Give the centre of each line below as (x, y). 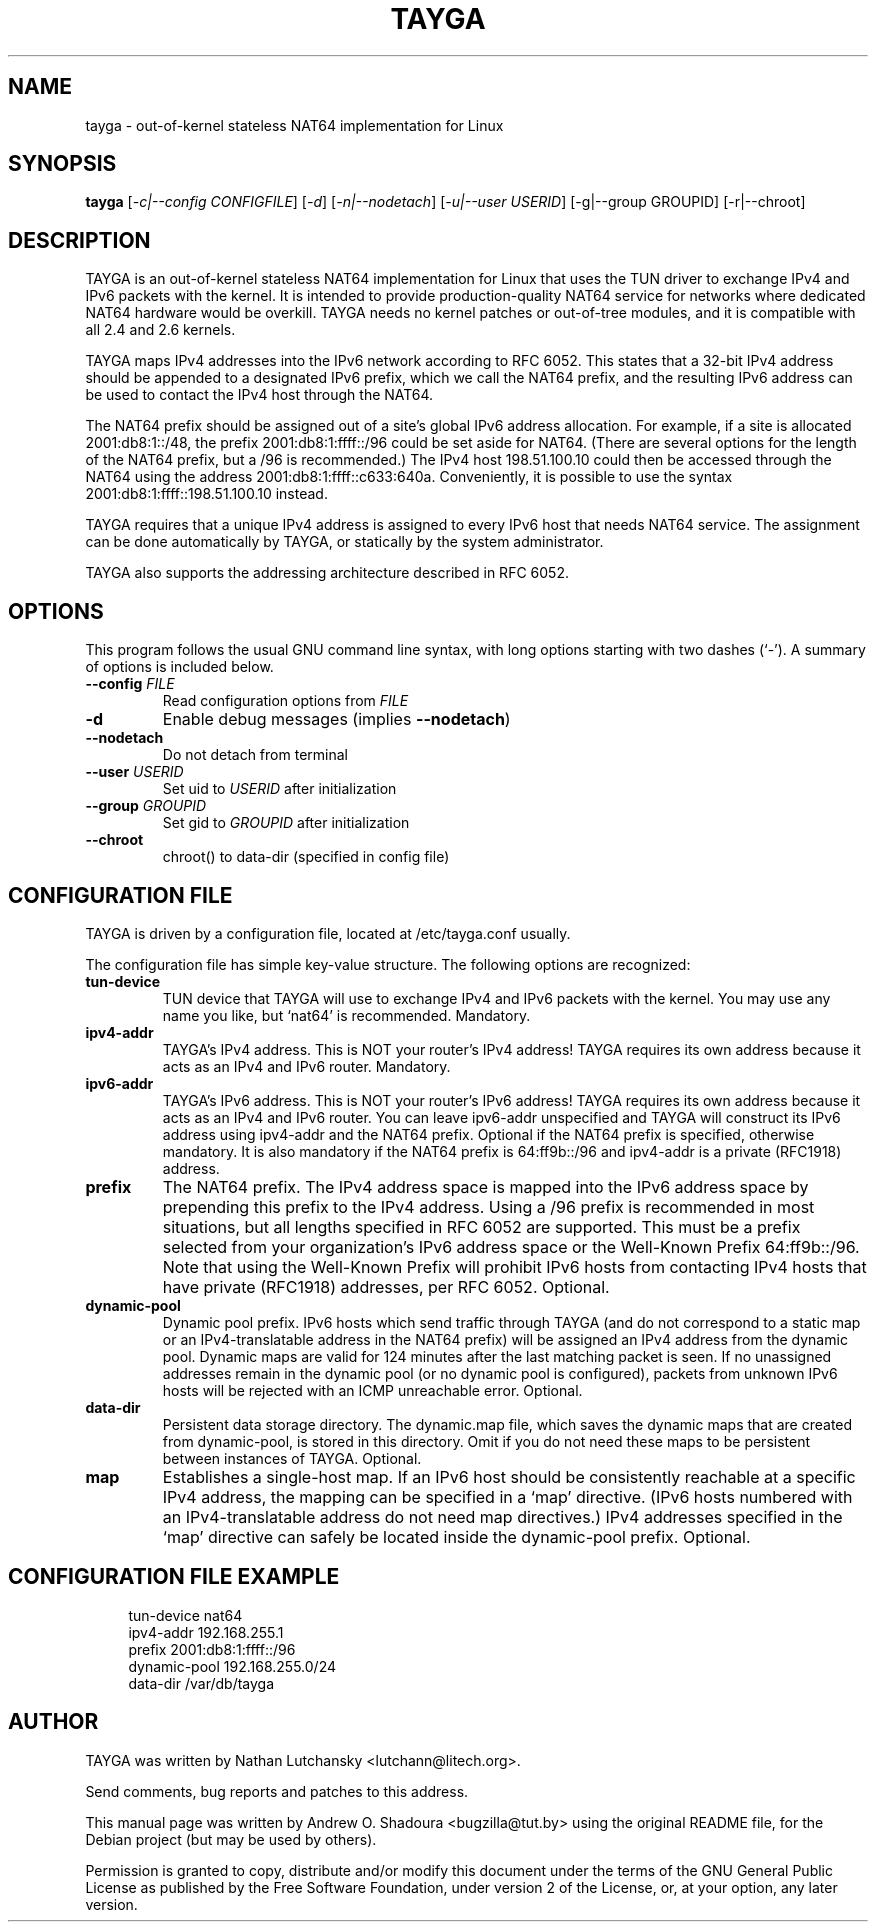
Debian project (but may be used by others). (231, 1839)
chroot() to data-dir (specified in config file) (306, 857)
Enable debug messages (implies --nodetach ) (336, 719)
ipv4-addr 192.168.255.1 (206, 1632)
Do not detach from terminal (255, 755)
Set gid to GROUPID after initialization (286, 823)
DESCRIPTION (79, 240)
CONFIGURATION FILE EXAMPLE (174, 1577)
